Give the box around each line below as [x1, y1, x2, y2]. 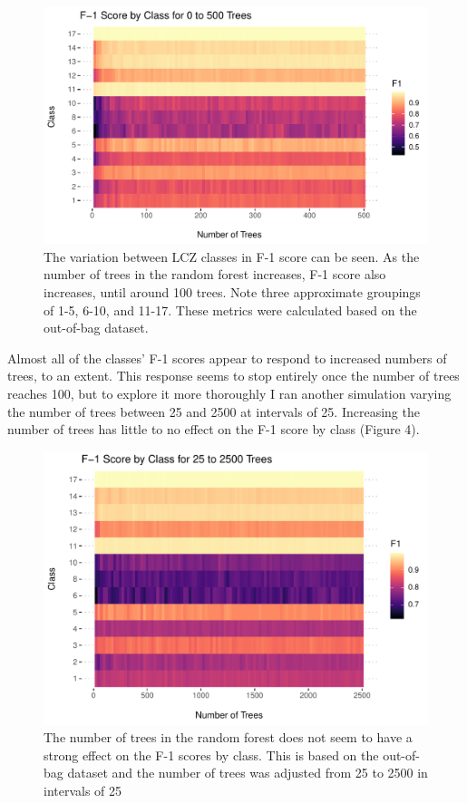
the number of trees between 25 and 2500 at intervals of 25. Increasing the [7, 401, 420, 421]
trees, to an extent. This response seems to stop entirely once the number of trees [7, 366, 460, 385]
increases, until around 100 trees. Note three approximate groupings [44, 283, 421, 302]
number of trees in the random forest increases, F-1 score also [44, 265, 386, 284]
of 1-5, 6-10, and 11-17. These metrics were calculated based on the [44, 300, 417, 319]
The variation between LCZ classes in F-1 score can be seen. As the [44, 247, 420, 266]
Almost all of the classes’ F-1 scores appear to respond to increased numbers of [7, 348, 447, 367]
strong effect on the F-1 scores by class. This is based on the [44, 745, 379, 764]
